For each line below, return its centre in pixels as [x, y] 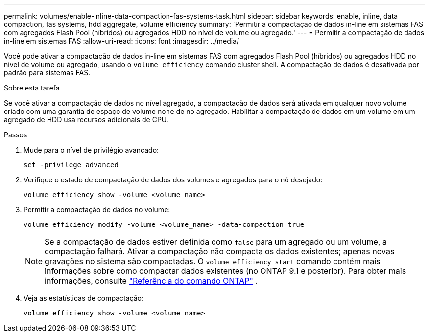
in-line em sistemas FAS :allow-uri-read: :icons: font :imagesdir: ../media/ [122, 41]
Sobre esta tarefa [32, 88]
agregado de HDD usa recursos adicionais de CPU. [86, 120]
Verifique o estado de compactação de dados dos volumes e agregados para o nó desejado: [173, 180]
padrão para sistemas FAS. [47, 73]
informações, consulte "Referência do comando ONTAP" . [151, 281]
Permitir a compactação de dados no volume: [97, 210]
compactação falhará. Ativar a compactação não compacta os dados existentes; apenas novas [220, 251]
